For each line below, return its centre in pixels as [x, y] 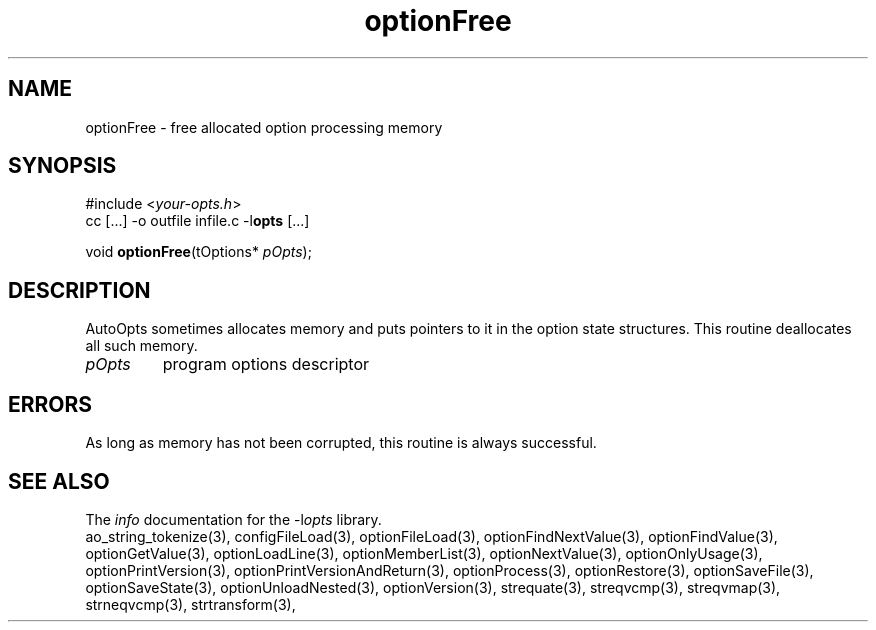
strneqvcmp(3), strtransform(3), [190, 604]
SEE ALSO [59, 481]
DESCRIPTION [79, 290]
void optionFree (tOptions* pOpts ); [198, 252]
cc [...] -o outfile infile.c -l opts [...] [197, 221]
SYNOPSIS [62, 166]
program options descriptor [266, 364]
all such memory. [141, 346]
